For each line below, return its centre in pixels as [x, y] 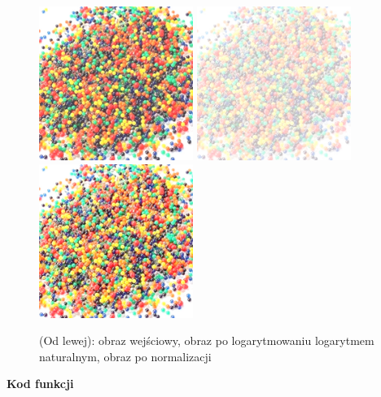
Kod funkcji [40, 384]
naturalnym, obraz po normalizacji [125, 356]
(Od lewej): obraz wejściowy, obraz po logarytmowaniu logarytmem [207, 340]
